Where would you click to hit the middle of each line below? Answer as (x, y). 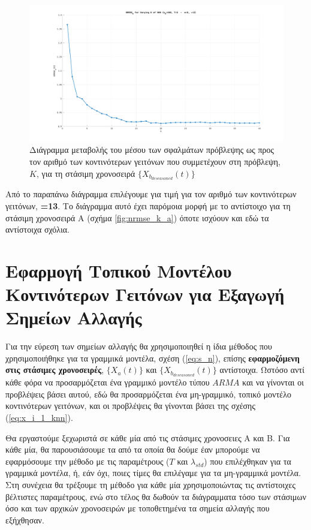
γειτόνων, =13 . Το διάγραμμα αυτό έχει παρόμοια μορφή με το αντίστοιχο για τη (148, 205)
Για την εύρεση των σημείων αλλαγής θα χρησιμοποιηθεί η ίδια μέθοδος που (139, 346)
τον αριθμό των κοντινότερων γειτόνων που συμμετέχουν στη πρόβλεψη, (155, 161)
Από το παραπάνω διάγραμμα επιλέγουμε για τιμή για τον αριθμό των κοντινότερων (151, 194)
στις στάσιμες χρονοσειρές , (55, 370)
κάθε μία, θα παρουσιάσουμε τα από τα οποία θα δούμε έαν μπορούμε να (133, 449)
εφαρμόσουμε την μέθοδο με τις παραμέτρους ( (87, 461)
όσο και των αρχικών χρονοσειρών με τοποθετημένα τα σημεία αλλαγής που (138, 508)
